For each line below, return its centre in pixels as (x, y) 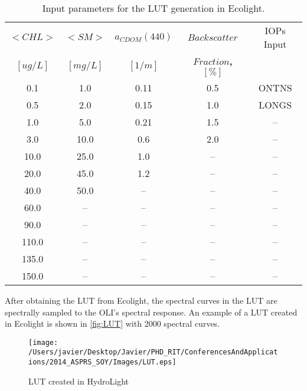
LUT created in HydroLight (79, 381)
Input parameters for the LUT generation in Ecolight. (153, 8)
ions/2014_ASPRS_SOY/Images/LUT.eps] (102, 362)
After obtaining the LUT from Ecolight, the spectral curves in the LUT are (141, 300)
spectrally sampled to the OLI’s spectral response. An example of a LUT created (151, 312)
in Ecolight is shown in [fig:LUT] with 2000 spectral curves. (112, 323)
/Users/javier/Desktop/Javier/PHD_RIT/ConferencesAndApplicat (153, 352)
